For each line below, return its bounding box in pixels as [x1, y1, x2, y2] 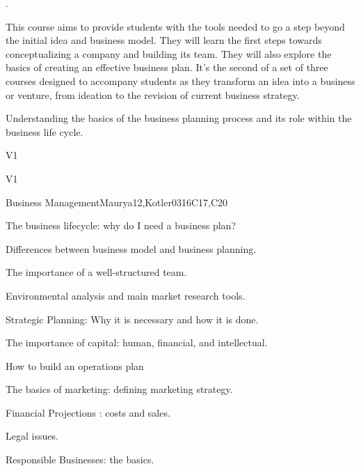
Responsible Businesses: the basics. [6, 452, 154, 467]
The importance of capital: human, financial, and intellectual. [6, 335, 268, 350]
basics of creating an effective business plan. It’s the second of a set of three [6, 60, 328, 75]
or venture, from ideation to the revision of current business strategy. [6, 87, 300, 102]
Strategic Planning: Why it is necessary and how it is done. [6, 311, 259, 326]
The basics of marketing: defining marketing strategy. [6, 382, 233, 396]
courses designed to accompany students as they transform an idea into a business [6, 73, 355, 88]
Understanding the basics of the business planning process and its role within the [6, 111, 352, 125]
